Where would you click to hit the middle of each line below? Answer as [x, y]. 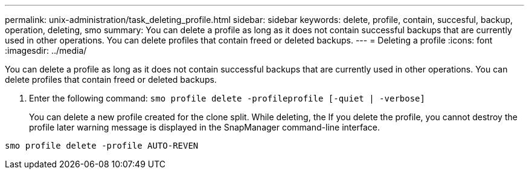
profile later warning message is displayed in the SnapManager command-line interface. [204, 127]
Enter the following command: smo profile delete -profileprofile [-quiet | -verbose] [227, 98]
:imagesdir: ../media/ [46, 50]
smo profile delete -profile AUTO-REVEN [102, 146]
